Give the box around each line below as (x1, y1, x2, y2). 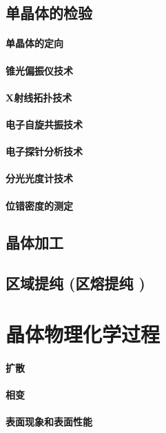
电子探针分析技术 (6, 144, 83, 159)
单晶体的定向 (6, 36, 63, 50)
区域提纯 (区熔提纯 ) (6, 272, 145, 294)
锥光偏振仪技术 (6, 63, 73, 77)
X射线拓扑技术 (6, 90, 72, 104)
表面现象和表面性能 (6, 414, 92, 428)
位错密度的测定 (6, 198, 73, 212)
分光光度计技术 (6, 171, 73, 185)
